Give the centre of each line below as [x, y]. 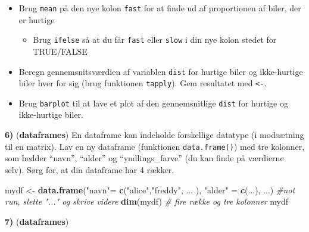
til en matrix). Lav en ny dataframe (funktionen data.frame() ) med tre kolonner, [155, 146]
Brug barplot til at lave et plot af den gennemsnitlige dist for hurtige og [153, 103]
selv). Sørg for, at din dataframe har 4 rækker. [90, 169]
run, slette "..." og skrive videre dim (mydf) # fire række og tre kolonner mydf [147, 201]
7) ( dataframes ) [37, 221]
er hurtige [37, 19]
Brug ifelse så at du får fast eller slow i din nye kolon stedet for [155, 40]
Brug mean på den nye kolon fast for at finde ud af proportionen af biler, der [160, 8]
